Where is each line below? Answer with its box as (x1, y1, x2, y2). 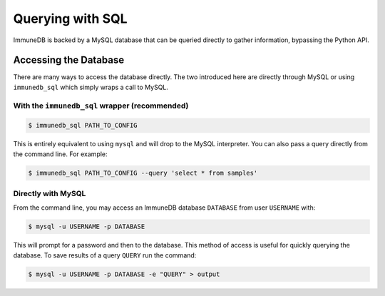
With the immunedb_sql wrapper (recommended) (13, 101, 189, 111)
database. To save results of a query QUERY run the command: (13, 250, 197, 260)
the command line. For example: (13, 150, 108, 158)
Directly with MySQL (13, 189, 86, 199)
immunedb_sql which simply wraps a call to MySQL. (13, 83, 169, 91)
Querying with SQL (13, 11, 128, 26)
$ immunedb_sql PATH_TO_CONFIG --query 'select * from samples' (28, 168, 258, 177)
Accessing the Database (13, 54, 125, 66)
